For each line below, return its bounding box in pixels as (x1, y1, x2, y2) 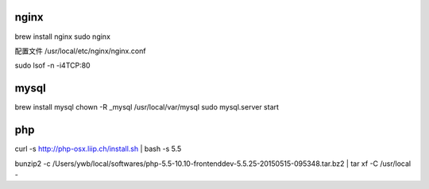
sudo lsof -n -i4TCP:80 (14, 60, 91, 71)
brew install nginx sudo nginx (14, 32, 111, 41)
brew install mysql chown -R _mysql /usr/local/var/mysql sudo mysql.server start (14, 102, 280, 112)
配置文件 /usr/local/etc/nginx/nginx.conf (14, 46, 146, 56)
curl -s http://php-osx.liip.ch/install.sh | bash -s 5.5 (14, 144, 182, 154)
